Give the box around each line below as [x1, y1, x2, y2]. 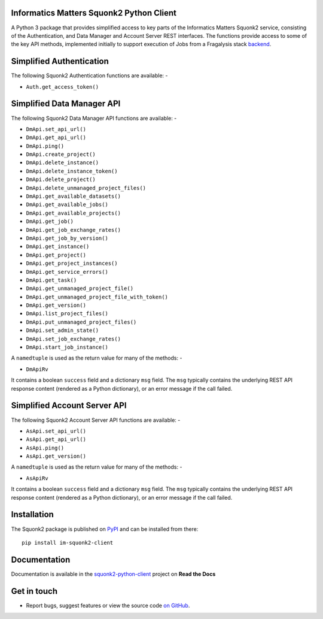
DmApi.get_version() [26, 302, 87, 309]
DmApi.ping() [26, 143, 65, 149]
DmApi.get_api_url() [26, 134, 87, 141]
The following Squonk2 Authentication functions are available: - [11, 72, 168, 79]
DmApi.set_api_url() [26, 126, 87, 132]
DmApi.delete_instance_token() [26, 168, 118, 174]
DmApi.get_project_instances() [26, 260, 118, 267]
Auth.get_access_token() [26, 83, 99, 90]
